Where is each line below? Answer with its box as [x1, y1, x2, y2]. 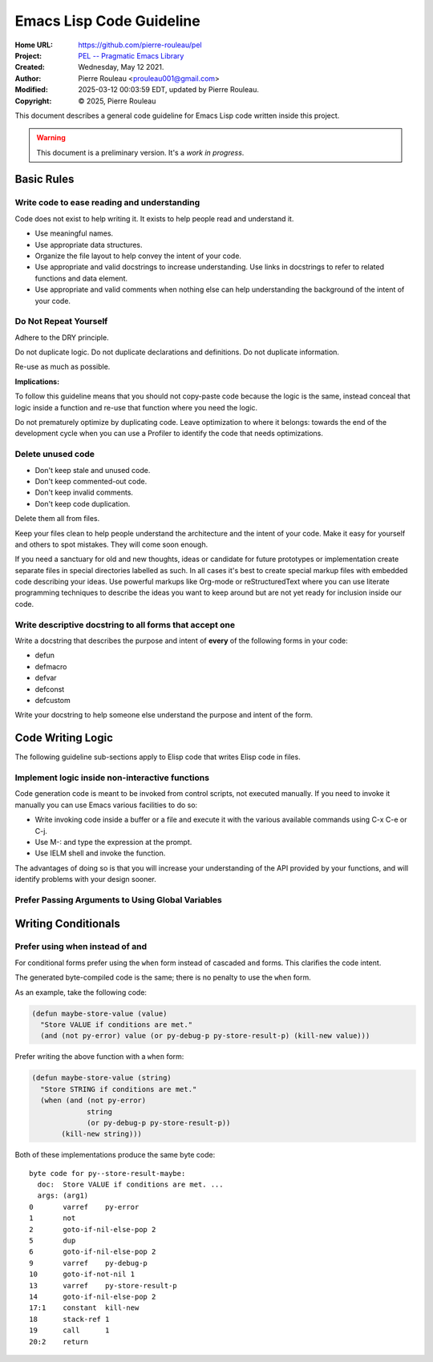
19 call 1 [29, 1326, 110, 1335]
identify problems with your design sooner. [14, 875, 156, 884]
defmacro [34, 661, 67, 671]
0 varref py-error [29, 1202, 140, 1211]
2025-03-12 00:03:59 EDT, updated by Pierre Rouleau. [78, 85, 260, 95]
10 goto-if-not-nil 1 [29, 1270, 136, 1279]
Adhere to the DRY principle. [14, 333, 109, 342]
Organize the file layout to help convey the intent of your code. [34, 251, 242, 261]
